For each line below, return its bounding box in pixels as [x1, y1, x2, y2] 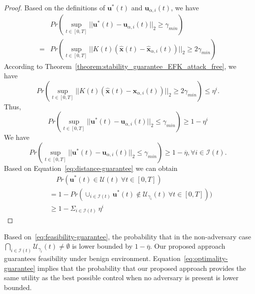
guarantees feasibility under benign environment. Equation [4, 253, 181, 263]
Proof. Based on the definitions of [4, 2, 105, 12]
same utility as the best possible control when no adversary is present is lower [4, 272, 239, 283]
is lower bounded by [72, 241, 133, 251]
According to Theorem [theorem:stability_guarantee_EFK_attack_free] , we [4, 61, 237, 71]
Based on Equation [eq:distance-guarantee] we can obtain [4, 163, 178, 173]
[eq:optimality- [184, 253, 228, 263]
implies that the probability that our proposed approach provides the [37, 262, 246, 273]
